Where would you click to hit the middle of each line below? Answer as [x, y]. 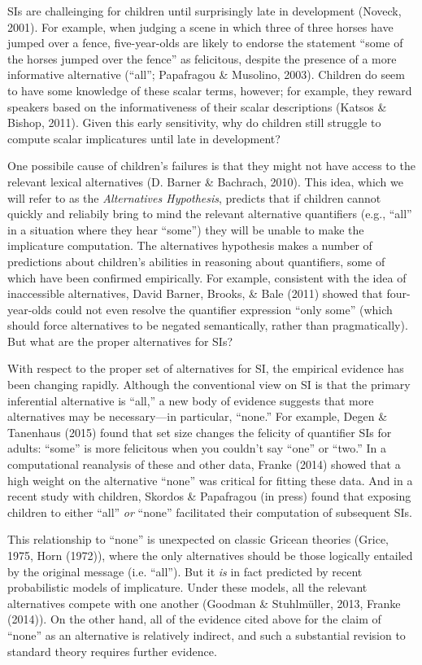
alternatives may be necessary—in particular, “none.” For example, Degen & [198, 416]
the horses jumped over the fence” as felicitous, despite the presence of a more [202, 58]
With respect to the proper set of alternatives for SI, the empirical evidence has [206, 368]
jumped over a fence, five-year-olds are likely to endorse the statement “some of [205, 43]
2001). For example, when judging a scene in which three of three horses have [200, 26]
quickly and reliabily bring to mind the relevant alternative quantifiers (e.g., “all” [210, 214]
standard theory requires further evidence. [112, 651]
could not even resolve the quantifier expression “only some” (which [224, 309]
